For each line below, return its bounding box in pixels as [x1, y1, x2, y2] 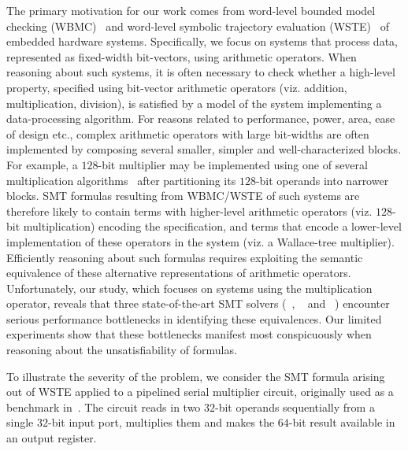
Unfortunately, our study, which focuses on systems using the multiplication [6, 279, 373, 296]
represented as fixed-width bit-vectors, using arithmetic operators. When [6, 48, 357, 65]
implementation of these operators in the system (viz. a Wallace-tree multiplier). [6, 233, 395, 250]
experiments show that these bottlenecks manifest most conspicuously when [6, 326, 372, 342]
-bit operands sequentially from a [215, 398, 375, 415]
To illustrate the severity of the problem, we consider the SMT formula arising [6, 368, 385, 384]
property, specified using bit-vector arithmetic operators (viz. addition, [6, 79, 347, 95]
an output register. [6, 430, 97, 446]
